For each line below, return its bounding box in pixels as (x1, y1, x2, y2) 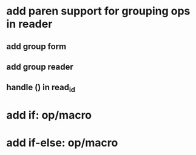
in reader (6, 17, 53, 31)
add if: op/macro (6, 108, 92, 122)
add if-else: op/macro (6, 136, 118, 150)
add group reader (6, 62, 74, 72)
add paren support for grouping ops (6, 4, 191, 18)
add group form (6, 41, 67, 51)
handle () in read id (6, 82, 76, 94)
